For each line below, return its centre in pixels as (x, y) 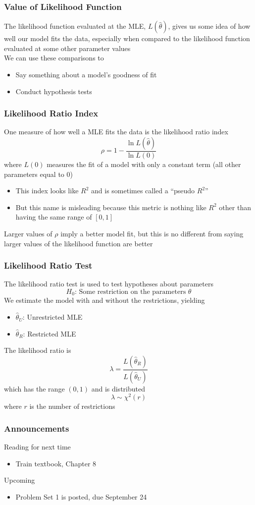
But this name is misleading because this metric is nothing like (111, 207)
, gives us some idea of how (209, 26)
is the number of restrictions (72, 406)
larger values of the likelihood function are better (78, 243)
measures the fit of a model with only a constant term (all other (144, 164)
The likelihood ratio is (38, 350)
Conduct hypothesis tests (54, 91)
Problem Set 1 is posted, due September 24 (81, 496)
